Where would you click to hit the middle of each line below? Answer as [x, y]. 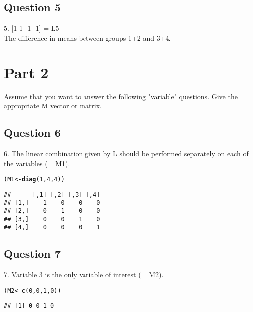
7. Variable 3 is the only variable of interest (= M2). [84, 274]
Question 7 [32, 254]
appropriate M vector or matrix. [53, 106]
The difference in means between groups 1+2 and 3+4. [87, 38]
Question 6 [32, 133]
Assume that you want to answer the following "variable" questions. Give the [121, 96]
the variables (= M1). [37, 163]
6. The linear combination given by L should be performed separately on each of [126, 153]
